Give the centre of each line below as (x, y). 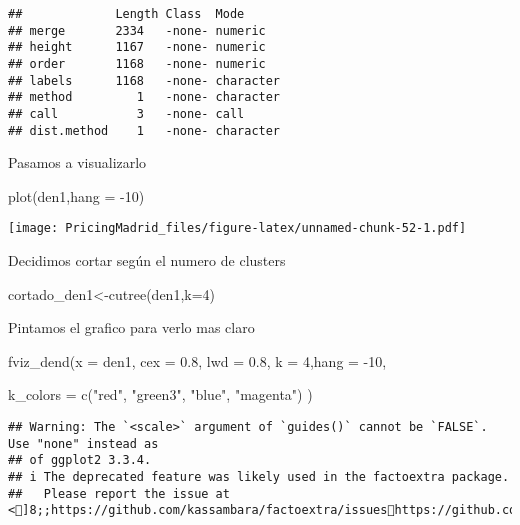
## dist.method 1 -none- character (144, 130)
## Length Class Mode (126, 14)
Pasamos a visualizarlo (77, 162)
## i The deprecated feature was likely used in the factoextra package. (259, 477)
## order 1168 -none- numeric (137, 63)
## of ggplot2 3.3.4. (80, 460)
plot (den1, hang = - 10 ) (76, 195)
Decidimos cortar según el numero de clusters (147, 260)
